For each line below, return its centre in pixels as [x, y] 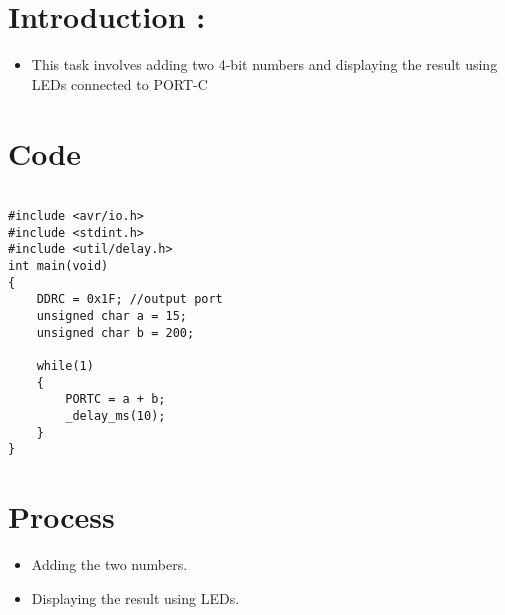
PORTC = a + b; [115, 399]
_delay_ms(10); [115, 415]
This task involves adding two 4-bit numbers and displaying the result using [264, 64]
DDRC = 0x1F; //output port [129, 299]
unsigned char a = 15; [111, 316]
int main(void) [58, 266]
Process [61, 516]
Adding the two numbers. [109, 564]
